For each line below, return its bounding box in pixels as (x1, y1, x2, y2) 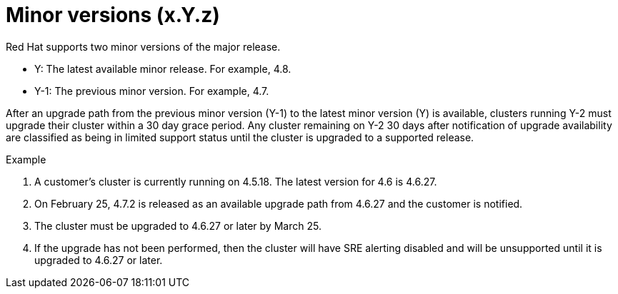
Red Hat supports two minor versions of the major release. (6, 40, 281, 53)
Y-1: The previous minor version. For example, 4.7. (34, 84, 269, 97)
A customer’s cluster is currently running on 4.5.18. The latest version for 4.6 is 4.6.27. (34, 175, 437, 188)
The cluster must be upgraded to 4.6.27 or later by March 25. (34, 219, 322, 232)
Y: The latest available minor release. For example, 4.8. (34, 62, 291, 75)
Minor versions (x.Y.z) (6, 3, 220, 27)
